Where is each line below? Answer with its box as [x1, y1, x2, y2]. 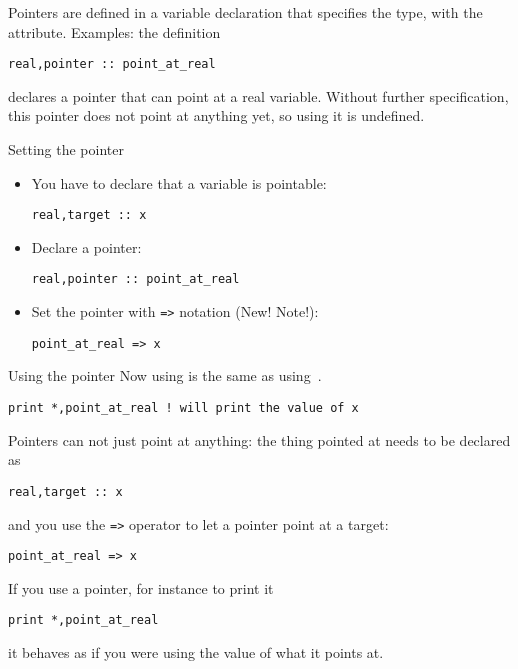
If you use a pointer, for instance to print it [8, 577, 274, 598]
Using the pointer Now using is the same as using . [8, 365, 322, 386]
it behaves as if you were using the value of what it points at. [8, 642, 384, 663]
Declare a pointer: [31, 236, 142, 257]
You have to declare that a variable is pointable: [31, 172, 327, 193]
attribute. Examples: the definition [8, 21, 221, 42]
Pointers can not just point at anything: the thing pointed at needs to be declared [8, 429, 511, 450]
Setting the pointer [8, 139, 124, 160]
